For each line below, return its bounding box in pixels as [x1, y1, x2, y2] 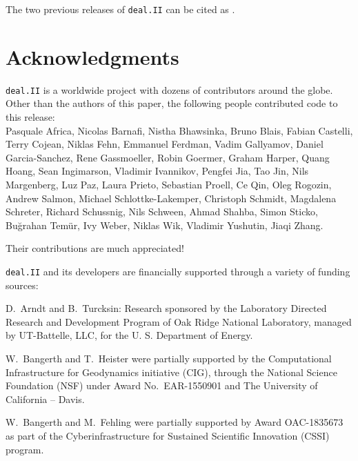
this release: [6, 110, 55, 124]
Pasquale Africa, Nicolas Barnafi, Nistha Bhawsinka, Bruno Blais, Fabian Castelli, [6, 123, 353, 137]
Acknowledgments [6, 42, 179, 70]
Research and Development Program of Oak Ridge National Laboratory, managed [6, 314, 352, 328]
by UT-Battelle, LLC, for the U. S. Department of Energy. [6, 328, 253, 342]
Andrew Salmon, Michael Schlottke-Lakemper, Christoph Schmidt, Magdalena [6, 190, 337, 205]
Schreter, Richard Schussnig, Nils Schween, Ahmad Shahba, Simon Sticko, [6, 204, 318, 219]
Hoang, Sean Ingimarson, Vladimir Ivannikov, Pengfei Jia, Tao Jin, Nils [6, 164, 309, 178]
